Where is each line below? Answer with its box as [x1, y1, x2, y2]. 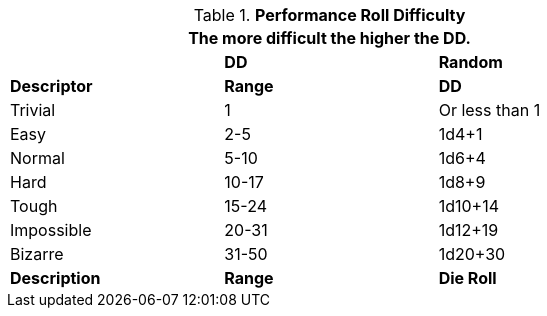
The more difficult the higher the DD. [188, 28, 471, 48]
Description [10, 268, 101, 288]
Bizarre [10, 244, 64, 264]
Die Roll [438, 268, 497, 288]
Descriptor [10, 76, 93, 96]
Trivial [10, 100, 56, 120]
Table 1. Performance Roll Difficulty [193, 5, 466, 25]
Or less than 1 [438, 100, 541, 120]
